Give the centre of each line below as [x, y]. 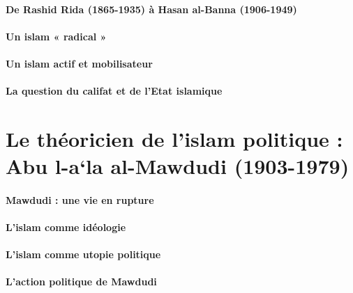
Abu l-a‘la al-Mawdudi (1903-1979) [178, 166]
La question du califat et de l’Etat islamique [114, 91]
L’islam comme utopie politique [83, 254]
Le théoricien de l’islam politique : [174, 138]
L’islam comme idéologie [66, 227]
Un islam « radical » [56, 36]
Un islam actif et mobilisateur [79, 63]
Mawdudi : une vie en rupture [80, 199]
